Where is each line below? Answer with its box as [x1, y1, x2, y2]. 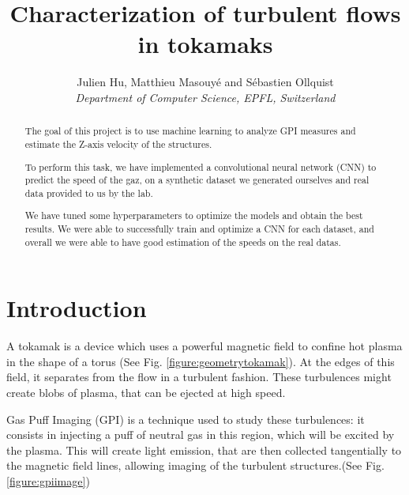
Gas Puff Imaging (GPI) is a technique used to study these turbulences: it [6, 410, 365, 427]
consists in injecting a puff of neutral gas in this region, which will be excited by [6, 426, 395, 443]
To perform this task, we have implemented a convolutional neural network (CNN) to [24, 160, 377, 173]
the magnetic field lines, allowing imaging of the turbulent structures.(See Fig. [6, 457, 385, 474]
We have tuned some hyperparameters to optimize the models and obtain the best [24, 209, 363, 222]
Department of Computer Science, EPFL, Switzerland [75, 89, 336, 105]
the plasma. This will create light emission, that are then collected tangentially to [6, 441, 402, 458]
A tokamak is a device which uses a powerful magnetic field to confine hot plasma [6, 338, 403, 354]
